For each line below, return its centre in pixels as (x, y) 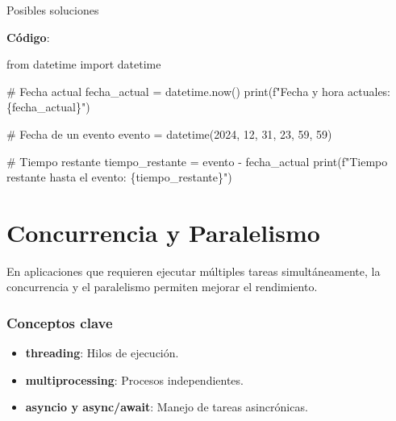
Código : (28, 37)
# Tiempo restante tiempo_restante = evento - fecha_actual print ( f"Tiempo (197, 161)
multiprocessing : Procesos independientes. (134, 379)
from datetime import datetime (84, 64)
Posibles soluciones (53, 10)
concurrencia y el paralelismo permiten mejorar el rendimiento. (162, 287)
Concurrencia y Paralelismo (163, 232)
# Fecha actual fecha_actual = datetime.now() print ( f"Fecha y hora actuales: (199, 91)
